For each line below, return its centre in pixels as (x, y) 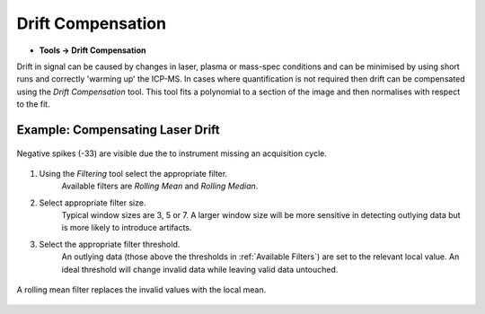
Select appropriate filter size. (93, 203)
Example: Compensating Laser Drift (118, 130)
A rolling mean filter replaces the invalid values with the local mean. (141, 290)
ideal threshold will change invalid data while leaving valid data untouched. (200, 269)
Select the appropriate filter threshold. (110, 244)
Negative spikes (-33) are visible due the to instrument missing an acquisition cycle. (172, 153)
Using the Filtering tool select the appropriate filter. (133, 173)
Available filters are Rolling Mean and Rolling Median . (160, 186)
